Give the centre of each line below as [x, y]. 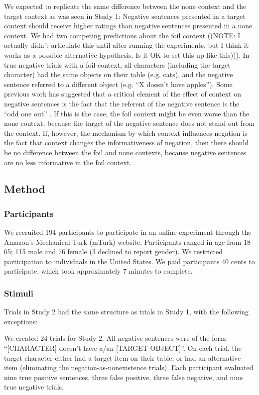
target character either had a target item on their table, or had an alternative [123, 357]
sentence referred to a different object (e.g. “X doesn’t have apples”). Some [118, 84]
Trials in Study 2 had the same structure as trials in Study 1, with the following [126, 312]
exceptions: [21, 321]
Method [25, 189]
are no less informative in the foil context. [68, 162]
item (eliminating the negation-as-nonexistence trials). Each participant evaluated [129, 367]
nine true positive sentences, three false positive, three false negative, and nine [124, 377]
